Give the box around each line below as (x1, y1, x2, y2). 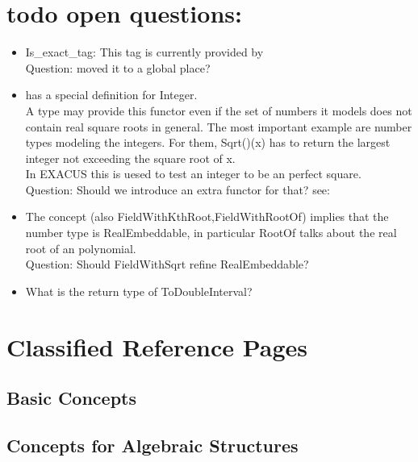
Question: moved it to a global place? (25, 59, 211, 76)
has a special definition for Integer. (25, 86, 198, 103)
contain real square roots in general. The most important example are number (25, 118, 412, 135)
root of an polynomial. (25, 239, 136, 256)
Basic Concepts (6, 385, 137, 410)
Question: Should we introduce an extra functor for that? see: (25, 181, 330, 198)
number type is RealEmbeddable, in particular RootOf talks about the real (25, 224, 397, 241)
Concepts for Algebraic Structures (6, 432, 299, 457)
